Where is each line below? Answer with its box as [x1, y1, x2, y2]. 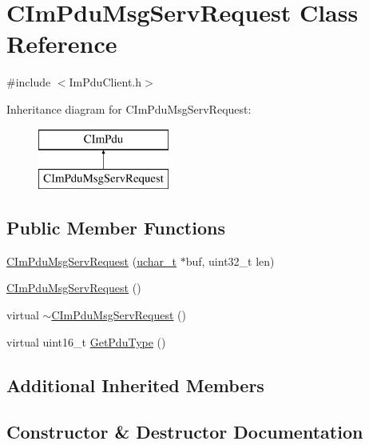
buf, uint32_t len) [185, 252, 275, 269]
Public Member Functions [6, 215, 225, 240]
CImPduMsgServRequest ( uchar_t [6, 252, 177, 269]
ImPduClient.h [69, 74, 142, 90]
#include [6, 74, 51, 90]
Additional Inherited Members [6, 372, 264, 397]
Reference [6, 27, 117, 60]
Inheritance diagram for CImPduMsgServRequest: [6, 100, 252, 117]
